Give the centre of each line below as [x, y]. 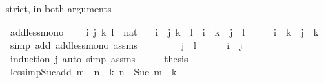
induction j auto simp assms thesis [99, 58]
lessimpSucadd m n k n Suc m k [93, 72]
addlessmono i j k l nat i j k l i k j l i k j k [164, 31]
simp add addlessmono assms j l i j [126, 45]
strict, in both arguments [59, 8]
